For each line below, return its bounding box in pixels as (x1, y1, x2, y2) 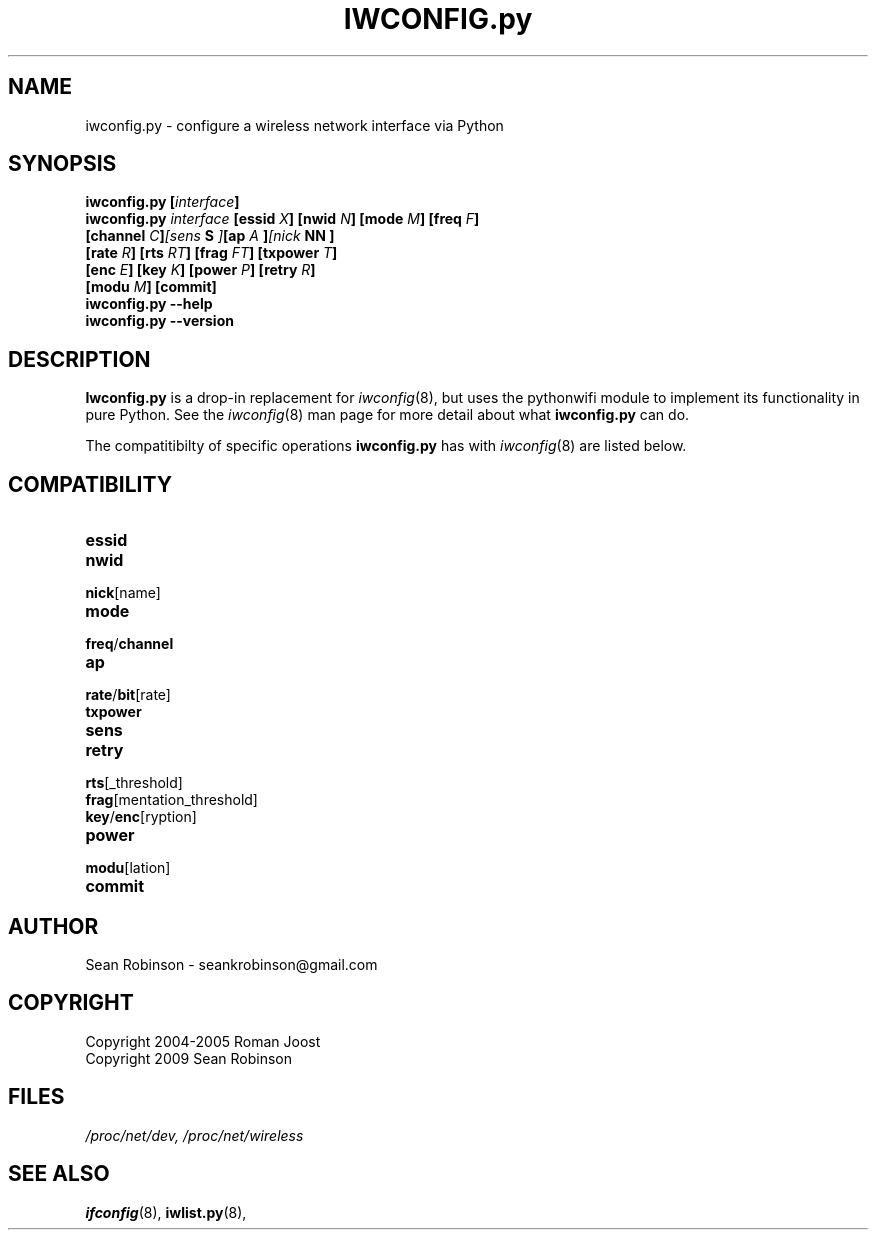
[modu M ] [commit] (85, 278, 217, 296)
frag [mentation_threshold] (85, 791, 258, 809)
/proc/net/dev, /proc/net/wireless (85, 1126, 304, 1144)
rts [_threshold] (85, 774, 183, 792)
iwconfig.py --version (85, 312, 234, 330)
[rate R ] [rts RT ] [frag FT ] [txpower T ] (85, 244, 338, 262)
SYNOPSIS (8, 151, 117, 177)
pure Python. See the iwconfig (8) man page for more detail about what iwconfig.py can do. (85, 406, 690, 424)
